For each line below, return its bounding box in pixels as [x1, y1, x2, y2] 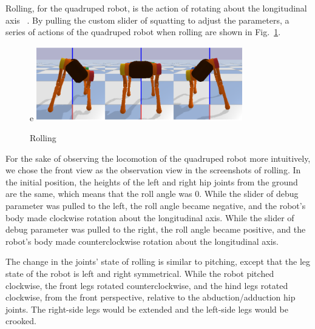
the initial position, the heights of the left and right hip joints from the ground [5, 175, 298, 188]
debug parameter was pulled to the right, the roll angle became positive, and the [5, 223, 306, 236]
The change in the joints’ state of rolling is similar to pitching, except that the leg [5, 255, 311, 268]
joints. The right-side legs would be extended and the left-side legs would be [5, 302, 288, 315]
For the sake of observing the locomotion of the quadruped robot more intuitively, [5, 151, 311, 164]
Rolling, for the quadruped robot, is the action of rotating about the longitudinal [5, 2, 307, 14]
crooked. [5, 314, 36, 327]
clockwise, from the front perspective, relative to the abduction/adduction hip [5, 291, 296, 304]
